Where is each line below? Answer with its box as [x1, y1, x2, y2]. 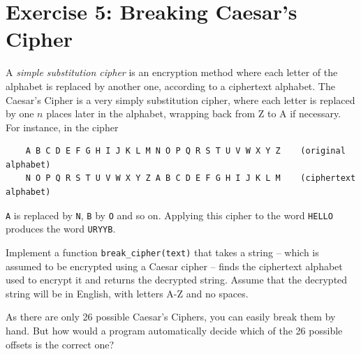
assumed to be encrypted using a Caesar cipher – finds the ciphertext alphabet [6, 258, 343, 273]
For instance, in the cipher [6, 119, 119, 134]
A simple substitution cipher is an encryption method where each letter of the [6, 65, 338, 80]
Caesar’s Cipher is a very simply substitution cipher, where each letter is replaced [6, 92, 355, 107]
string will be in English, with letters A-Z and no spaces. [6, 286, 249, 300]
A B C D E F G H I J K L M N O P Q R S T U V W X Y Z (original [25, 146, 346, 156]
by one [6, 106, 34, 121]
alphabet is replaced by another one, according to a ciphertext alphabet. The [6, 78, 335, 93]
